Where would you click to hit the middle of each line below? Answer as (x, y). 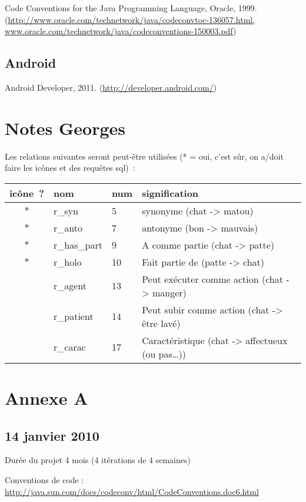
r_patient (74, 316)
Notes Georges (65, 128)
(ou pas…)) (164, 354)
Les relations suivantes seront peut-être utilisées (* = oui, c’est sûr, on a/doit (144, 156)
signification (170, 193)
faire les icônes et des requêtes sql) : (70, 168)
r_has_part (78, 245)
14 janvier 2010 (52, 435)
